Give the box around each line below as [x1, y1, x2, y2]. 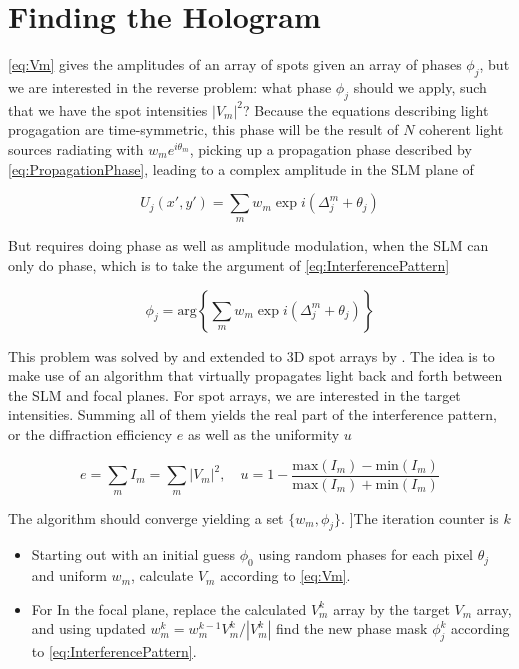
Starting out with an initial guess [31, 544, 236, 565]
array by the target [333, 598, 450, 619]
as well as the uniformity [188, 424, 340, 445]
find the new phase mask [276, 618, 428, 639]
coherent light [419, 119, 504, 140]
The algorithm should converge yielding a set [8, 507, 284, 528]
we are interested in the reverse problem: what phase [8, 76, 332, 97]
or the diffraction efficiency [8, 424, 173, 445]
